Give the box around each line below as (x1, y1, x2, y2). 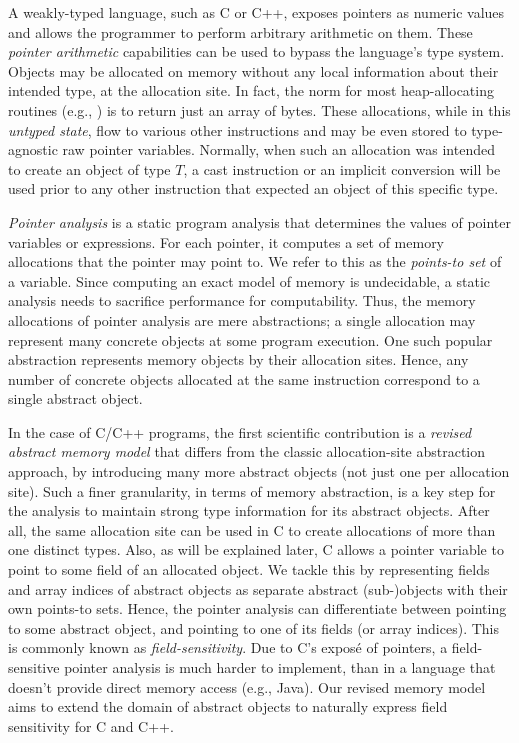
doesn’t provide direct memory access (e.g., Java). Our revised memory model (8, 676, 486, 697)
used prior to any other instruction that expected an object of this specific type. (8, 178, 499, 199)
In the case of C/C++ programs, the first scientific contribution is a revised (8, 421, 472, 442)
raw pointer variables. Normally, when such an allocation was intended (62, 139, 495, 160)
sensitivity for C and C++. (8, 715, 174, 736)
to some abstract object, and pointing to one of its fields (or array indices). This (8, 617, 500, 638)
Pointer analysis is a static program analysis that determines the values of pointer (8, 211, 512, 232)
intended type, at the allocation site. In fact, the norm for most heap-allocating (8, 80, 494, 101)
